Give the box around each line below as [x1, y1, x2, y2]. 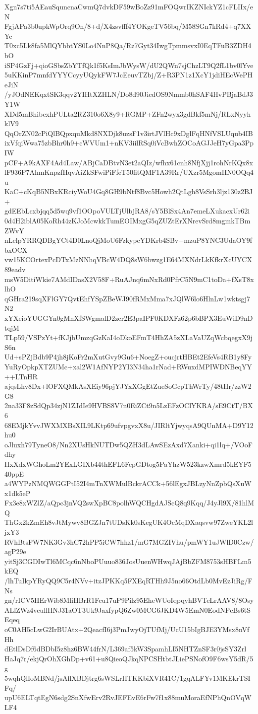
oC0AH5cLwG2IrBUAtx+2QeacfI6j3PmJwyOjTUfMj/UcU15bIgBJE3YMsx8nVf [4, 624, 250, 634]
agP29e [4, 546, 26, 557]
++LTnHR [4, 371, 38, 381]
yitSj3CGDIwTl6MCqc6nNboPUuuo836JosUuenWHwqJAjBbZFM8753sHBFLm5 [4, 556, 252, 566]
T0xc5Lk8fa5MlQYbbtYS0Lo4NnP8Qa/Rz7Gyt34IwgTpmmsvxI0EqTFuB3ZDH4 [4, 40, 252, 51]
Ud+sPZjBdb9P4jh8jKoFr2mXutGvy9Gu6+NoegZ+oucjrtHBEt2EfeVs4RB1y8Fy [4, 352, 252, 362]
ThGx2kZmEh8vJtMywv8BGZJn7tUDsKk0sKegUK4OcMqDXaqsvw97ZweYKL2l [4, 517, 253, 527]
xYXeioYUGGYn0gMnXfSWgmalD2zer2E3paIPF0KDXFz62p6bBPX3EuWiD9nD [4, 313, 253, 323]
